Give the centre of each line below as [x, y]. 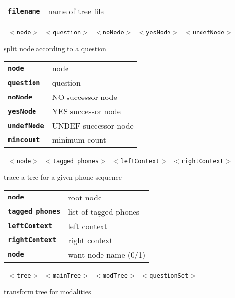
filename [24, 11]
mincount [24, 140]
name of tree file [76, 11]
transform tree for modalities [48, 291]
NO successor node [84, 97]
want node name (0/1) [107, 254]
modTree [115, 276]
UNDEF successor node [93, 126]
